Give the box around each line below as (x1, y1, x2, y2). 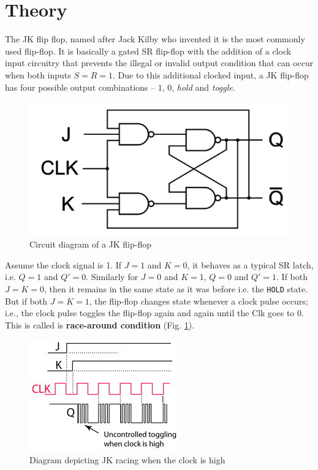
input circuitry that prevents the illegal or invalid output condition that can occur (5, 56, 314, 69)
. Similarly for (86, 270, 138, 283)
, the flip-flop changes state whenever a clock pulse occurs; (89, 294, 308, 307)
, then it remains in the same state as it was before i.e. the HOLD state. (44, 282, 308, 295)
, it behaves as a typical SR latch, (187, 258, 314, 271)
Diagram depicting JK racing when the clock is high (29, 453, 225, 466)
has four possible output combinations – (5, 80, 155, 93)
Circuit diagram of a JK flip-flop (29, 238, 152, 251)
